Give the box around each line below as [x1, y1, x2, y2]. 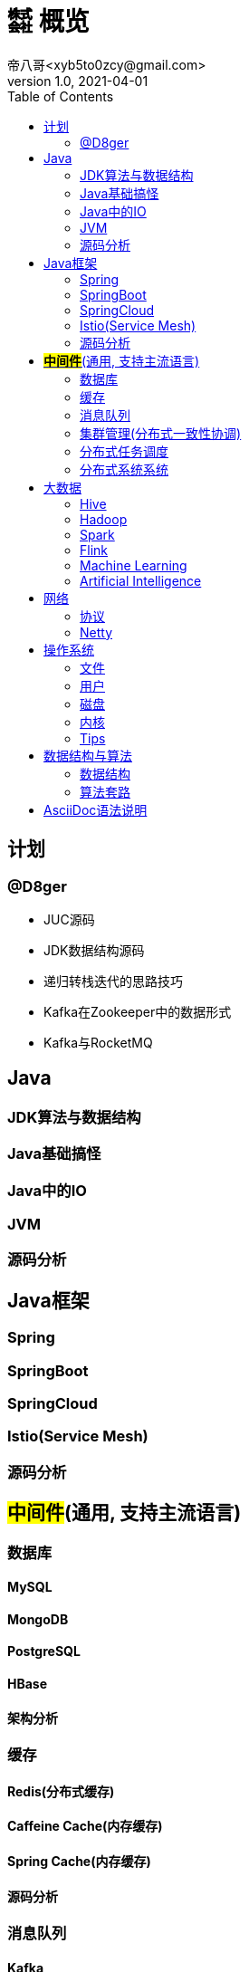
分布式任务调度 [80, 443, 168, 459]
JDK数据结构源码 [43, 942, 145, 958]
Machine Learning [80, 557, 187, 573]
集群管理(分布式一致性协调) [80, 425, 242, 441]
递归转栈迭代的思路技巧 [43, 972, 183, 989]
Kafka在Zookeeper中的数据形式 [43, 1003, 232, 1020]
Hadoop [80, 511, 128, 527]
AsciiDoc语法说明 [43, 801, 148, 818]
